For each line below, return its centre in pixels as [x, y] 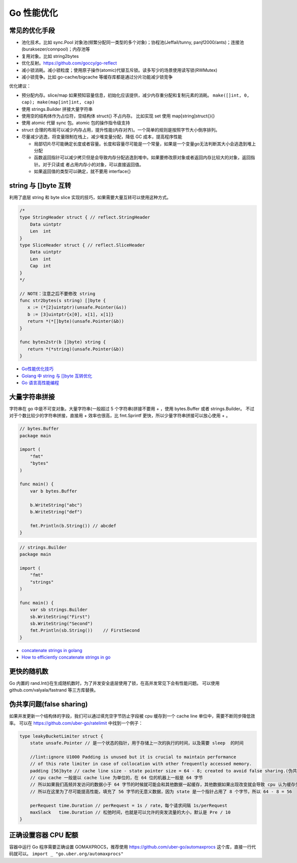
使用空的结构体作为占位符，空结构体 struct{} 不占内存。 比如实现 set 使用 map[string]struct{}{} [118, 116]
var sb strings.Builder [59, 610]
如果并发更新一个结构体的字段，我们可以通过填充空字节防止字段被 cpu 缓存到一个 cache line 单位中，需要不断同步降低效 [132, 716]
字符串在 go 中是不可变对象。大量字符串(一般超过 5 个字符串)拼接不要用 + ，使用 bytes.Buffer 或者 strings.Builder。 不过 [132, 408]
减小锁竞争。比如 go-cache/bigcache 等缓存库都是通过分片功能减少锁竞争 [97, 77]
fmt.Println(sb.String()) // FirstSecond [85, 631]
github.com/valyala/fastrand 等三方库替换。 [54, 690]
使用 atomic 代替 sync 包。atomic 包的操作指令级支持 [76, 123]
